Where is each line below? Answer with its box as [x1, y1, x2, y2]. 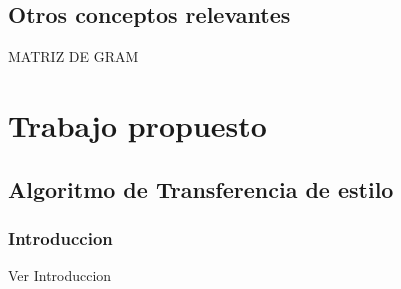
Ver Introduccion [8, 265, 112, 286]
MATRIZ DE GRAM [8, 46, 139, 67]
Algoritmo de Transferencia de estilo [8, 173, 394, 204]
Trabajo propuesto [8, 104, 267, 145]
